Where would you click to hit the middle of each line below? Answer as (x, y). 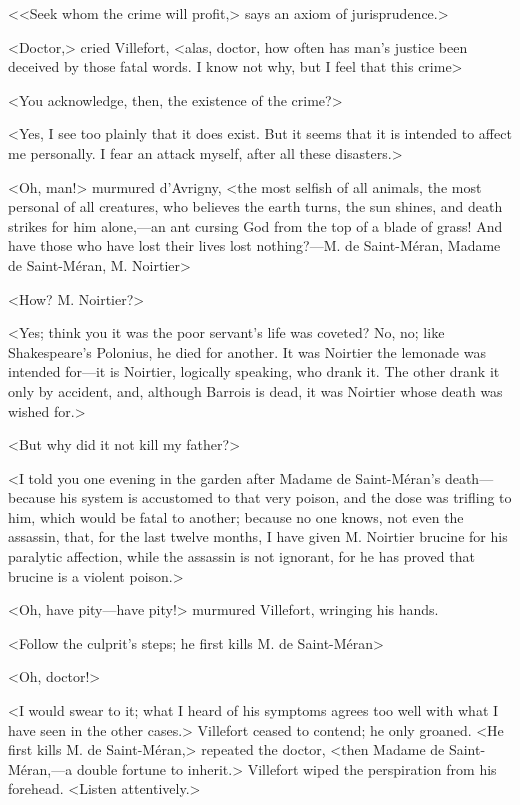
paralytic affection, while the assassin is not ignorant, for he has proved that (241, 556)
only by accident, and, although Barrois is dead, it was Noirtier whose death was (255, 390)
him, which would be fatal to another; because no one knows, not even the (236, 516)
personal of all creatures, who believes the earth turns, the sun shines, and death (255, 206)
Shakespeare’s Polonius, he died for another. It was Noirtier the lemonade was (247, 351)
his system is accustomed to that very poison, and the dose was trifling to (285, 497)
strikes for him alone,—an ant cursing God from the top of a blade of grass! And (255, 225)
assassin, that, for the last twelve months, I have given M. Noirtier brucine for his (258, 536)
